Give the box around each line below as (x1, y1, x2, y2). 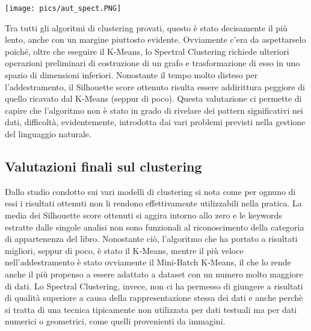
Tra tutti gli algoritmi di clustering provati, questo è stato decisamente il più (5, 21, 288, 34)
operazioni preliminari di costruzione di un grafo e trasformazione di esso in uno (5, 57, 300, 69)
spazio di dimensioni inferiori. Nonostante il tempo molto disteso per (5, 69, 258, 81)
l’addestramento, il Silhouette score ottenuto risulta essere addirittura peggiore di (5, 80, 305, 93)
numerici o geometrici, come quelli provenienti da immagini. (5, 315, 226, 327)
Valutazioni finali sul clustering (5, 156, 202, 175)
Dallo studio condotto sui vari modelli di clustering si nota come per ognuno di (5, 185, 296, 197)
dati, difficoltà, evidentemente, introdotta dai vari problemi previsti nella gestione (5, 116, 306, 128)
